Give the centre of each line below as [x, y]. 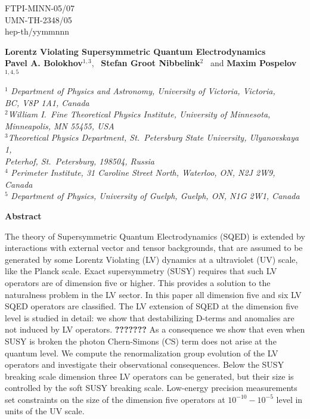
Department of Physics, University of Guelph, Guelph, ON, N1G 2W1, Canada [155, 196]
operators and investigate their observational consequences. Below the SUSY [145, 364]
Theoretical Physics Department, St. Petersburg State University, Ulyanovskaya [154, 137]
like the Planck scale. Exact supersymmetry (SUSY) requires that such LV [141, 271]
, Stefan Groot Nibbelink [146, 63]
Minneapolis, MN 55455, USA [60, 125]
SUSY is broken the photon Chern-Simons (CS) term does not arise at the [141, 341]
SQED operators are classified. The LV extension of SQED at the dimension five [152, 306]
